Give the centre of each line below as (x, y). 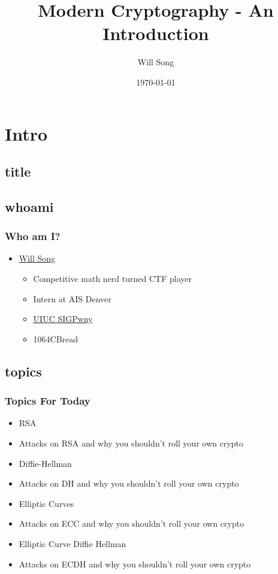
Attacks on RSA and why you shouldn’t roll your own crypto (131, 443)
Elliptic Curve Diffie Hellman (72, 543)
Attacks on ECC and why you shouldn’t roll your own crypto (132, 523)
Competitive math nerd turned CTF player (112, 279)
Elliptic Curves (46, 503)
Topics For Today (48, 401)
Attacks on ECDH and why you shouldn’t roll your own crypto (135, 564)
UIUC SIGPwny (63, 319)
